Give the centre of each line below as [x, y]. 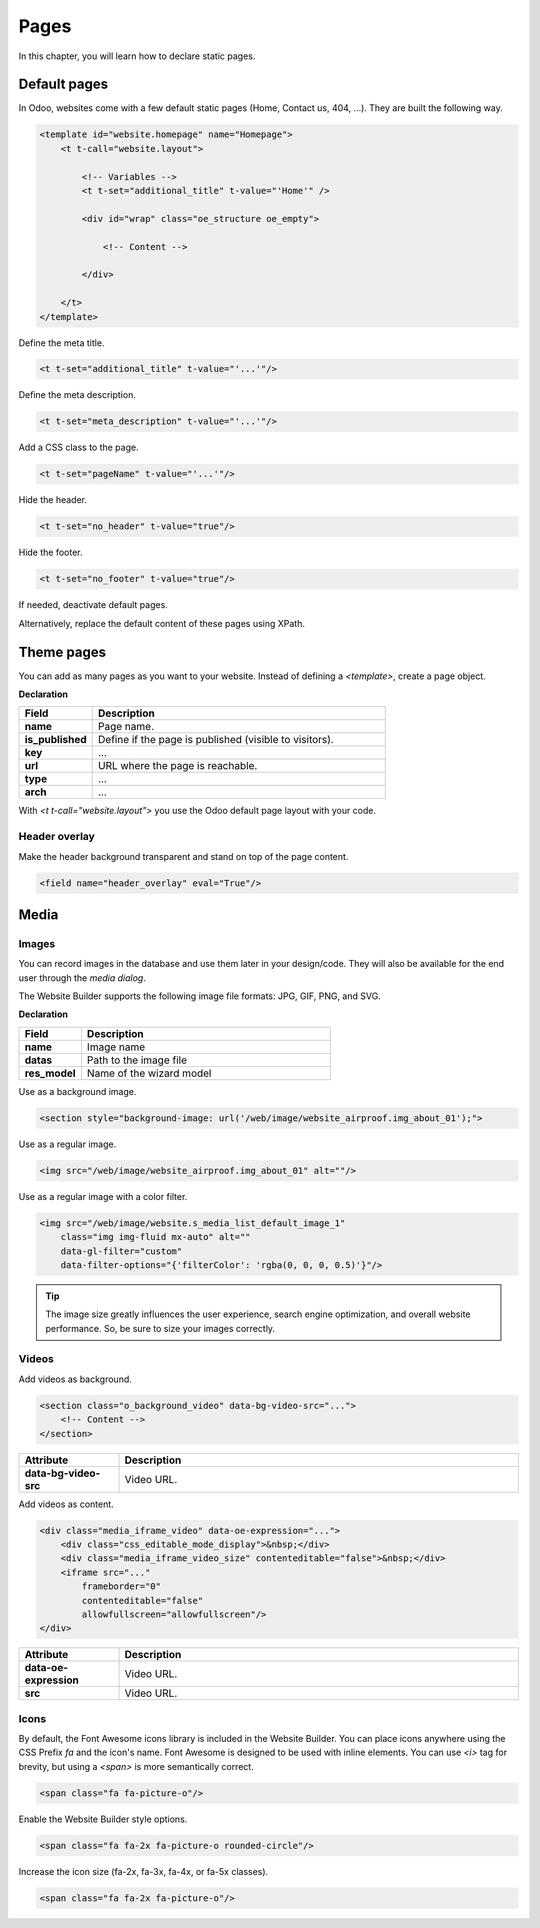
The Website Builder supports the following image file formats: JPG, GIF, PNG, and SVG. [200, 996]
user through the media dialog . [82, 977]
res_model [50, 1073]
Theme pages [62, 651]
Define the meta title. [61, 342]
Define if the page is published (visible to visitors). [216, 740]
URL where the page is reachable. [178, 766]
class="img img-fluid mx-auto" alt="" [155, 1237]
